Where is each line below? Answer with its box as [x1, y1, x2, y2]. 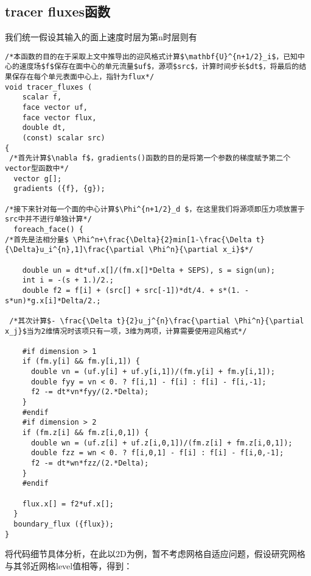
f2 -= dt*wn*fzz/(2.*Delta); [30, 459, 149, 468]
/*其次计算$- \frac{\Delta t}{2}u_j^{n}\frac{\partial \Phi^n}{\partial [9, 316, 304, 325]
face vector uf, [22, 103, 88, 112]
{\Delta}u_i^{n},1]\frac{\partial [5, 245, 145, 254]
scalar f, [22, 93, 62, 102]
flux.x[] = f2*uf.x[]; [22, 499, 114, 508]
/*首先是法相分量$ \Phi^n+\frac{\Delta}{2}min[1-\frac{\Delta [5, 235, 252, 244]
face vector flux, [22, 113, 97, 122]
